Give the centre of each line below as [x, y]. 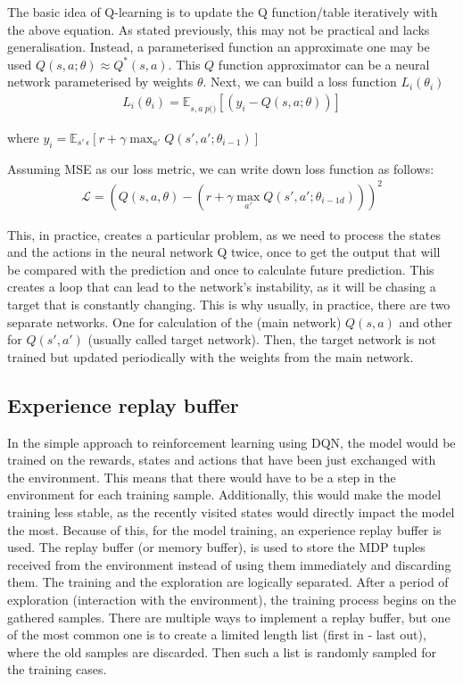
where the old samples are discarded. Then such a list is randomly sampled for [222, 651]
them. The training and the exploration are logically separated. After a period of [228, 582]
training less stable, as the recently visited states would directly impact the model [231, 512]
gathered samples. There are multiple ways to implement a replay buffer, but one [229, 617]
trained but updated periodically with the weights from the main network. [211, 356]
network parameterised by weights [100, 82]
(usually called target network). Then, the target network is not [262, 339]
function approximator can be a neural [324, 64]
